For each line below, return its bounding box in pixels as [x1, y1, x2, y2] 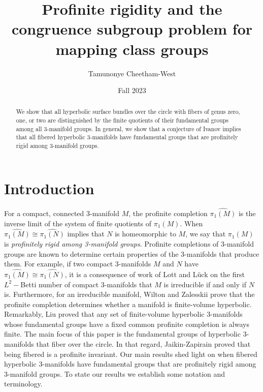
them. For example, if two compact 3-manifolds [4, 258, 151, 269]
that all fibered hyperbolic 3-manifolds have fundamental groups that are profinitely [16, 133, 238, 141]
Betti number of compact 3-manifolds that [20, 279, 152, 289]
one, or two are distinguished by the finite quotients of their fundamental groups [16, 116, 229, 125]
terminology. [4, 378, 43, 389]
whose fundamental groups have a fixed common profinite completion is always [4, 318, 249, 329]
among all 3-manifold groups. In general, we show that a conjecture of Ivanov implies [16, 124, 241, 133]
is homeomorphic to [115, 228, 176, 239]
